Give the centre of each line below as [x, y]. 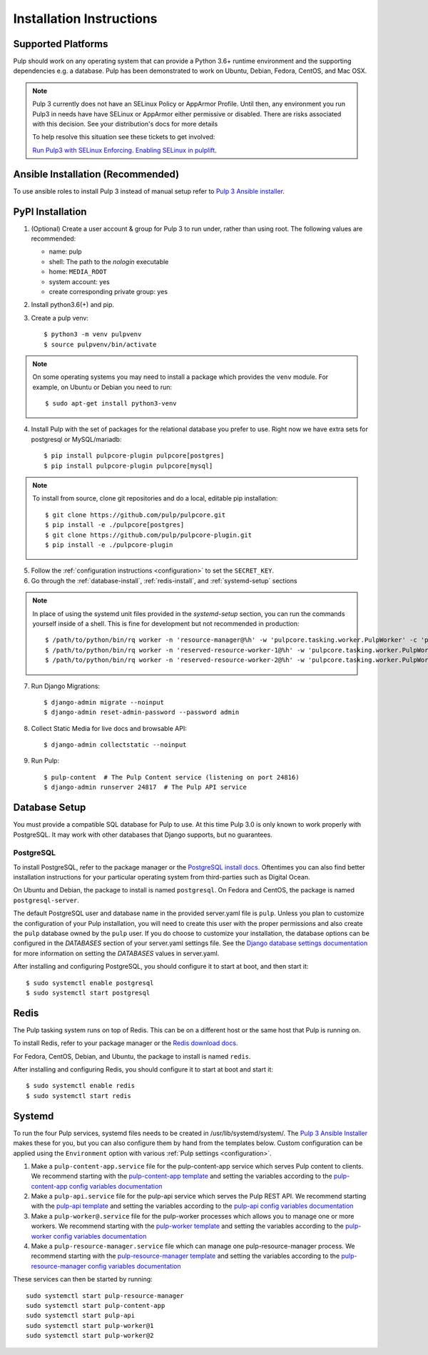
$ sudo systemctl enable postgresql [90, 983]
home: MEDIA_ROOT [78, 272]
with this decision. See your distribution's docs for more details [125, 124]
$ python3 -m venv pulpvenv [93, 334]
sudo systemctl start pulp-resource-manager [105, 1295]
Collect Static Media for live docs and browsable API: [109, 728]
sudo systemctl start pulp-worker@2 [90, 1336]
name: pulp [65, 252]
